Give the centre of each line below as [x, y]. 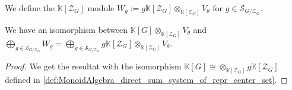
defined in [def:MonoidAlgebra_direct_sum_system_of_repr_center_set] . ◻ [146, 80]
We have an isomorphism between [66, 29]
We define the [30, 8]
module [101, 8]
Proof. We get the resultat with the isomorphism [93, 66]
